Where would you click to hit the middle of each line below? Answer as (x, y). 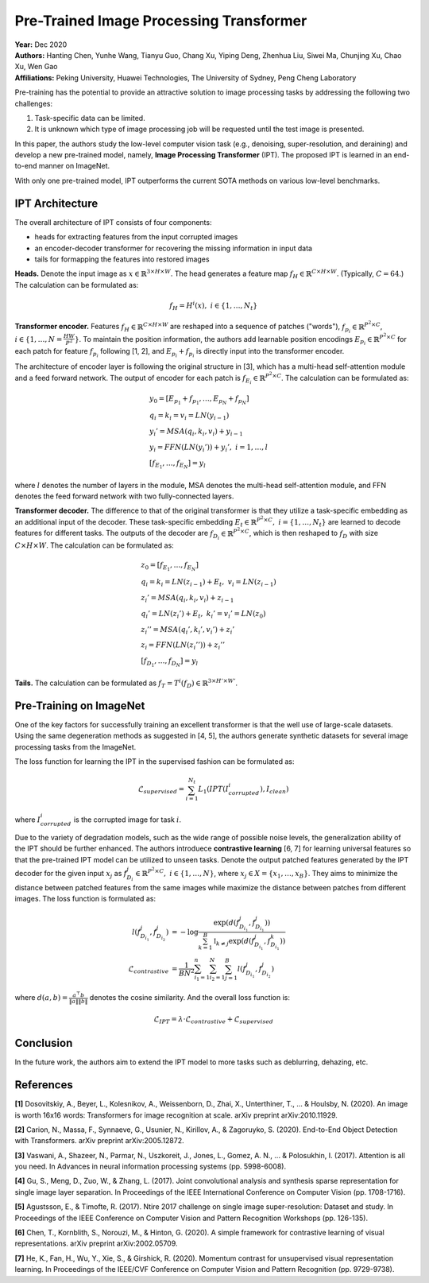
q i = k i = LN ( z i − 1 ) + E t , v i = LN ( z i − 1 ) (209, 583)
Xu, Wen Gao (36, 67)
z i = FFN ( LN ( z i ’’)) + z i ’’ (183, 646)
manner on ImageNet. (74, 166)
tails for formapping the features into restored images (122, 259)
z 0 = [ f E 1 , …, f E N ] (169, 566)
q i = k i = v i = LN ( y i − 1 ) (189, 417)
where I (28, 820)
